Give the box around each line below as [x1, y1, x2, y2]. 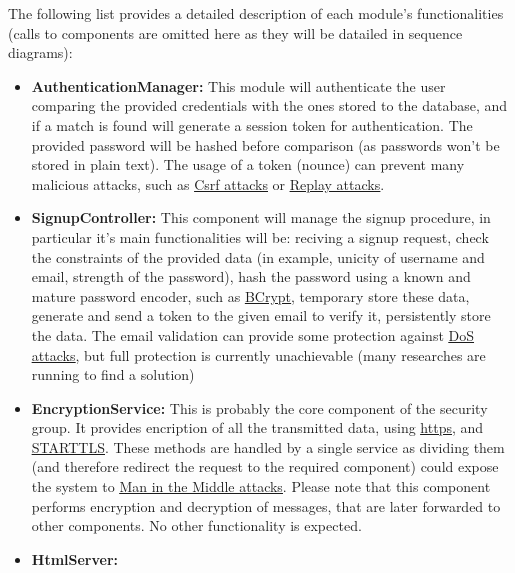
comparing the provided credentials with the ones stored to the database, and [31, 95, 508, 116]
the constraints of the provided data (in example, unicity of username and [31, 246, 485, 267]
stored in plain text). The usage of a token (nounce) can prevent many [31, 154, 465, 175]
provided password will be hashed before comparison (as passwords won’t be [31, 134, 500, 155]
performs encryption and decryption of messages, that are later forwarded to [31, 495, 501, 516]
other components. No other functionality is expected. [31, 515, 362, 536]
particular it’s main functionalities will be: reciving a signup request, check [31, 226, 489, 247]
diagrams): [8, 42, 73, 63]
